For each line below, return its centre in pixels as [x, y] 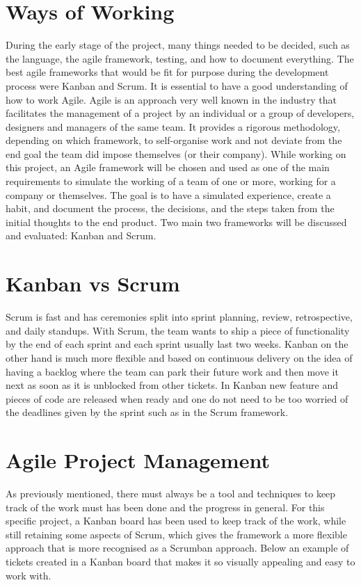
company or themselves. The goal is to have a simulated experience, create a [168, 194]
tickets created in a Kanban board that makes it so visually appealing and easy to [180, 561]
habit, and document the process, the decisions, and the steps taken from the [170, 208]
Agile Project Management [138, 460]
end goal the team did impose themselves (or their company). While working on [176, 153]
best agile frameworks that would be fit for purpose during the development [167, 72]
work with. [29, 575]
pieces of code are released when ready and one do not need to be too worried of [177, 398]
